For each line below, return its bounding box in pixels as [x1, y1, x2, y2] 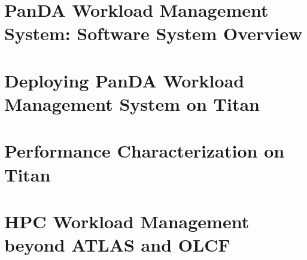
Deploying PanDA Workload [4, 68, 245, 92]
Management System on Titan [4, 91, 260, 116]
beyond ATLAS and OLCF [4, 232, 230, 257]
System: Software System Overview [4, 21, 303, 46]
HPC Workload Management [4, 208, 250, 233]
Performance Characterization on [4, 138, 285, 163]
